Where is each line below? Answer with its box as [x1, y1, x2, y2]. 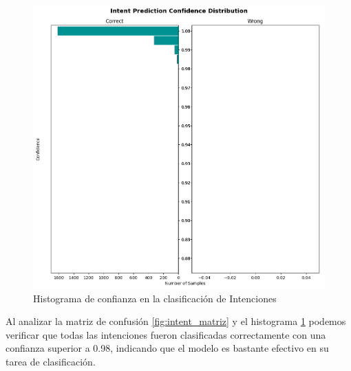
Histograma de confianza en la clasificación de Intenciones [33, 291, 277, 305]
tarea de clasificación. [6, 354, 96, 368]
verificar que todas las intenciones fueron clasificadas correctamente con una [6, 327, 326, 341]
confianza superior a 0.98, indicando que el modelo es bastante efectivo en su [6, 341, 329, 355]
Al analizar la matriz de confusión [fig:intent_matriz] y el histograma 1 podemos [6, 314, 346, 328]
